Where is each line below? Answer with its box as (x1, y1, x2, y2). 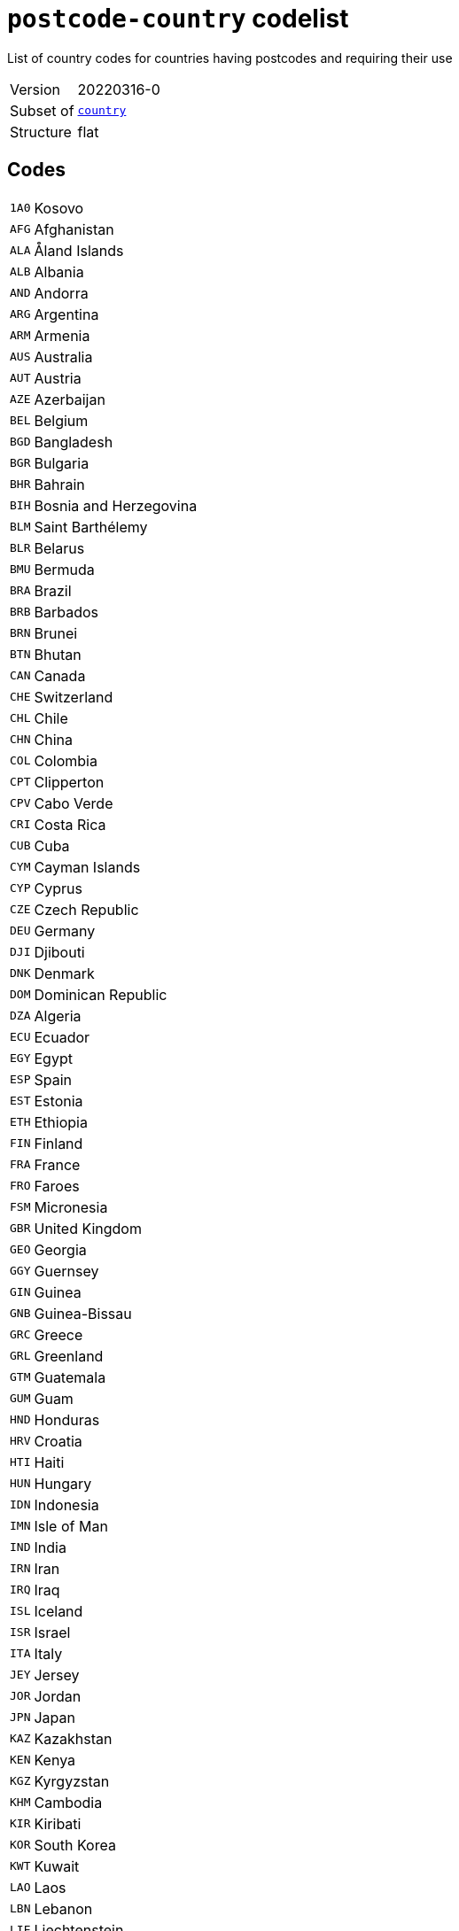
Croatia (34, 1431, 82, 1450)
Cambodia (34, 1793, 103, 1811)
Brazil (34, 581, 72, 600)
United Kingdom (34, 1219, 142, 1237)
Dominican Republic (34, 985, 167, 1004)
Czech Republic (34, 900, 139, 919)
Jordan (34, 1687, 82, 1705)
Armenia (34, 326, 90, 345)
